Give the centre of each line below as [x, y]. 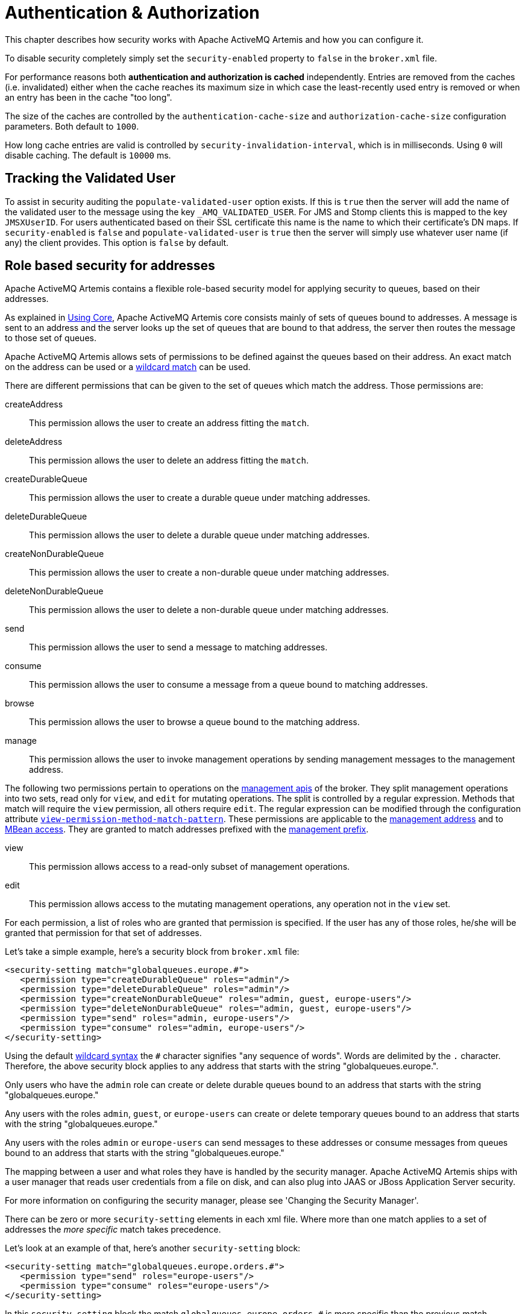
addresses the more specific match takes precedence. [113, 1230]
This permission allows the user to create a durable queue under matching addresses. [200, 498]
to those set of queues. [51, 338]
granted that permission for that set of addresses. [103, 933]
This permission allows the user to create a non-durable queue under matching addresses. [209, 573]
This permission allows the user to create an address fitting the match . [169, 423]
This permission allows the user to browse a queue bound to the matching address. [194, 722]
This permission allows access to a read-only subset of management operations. [190, 867]
